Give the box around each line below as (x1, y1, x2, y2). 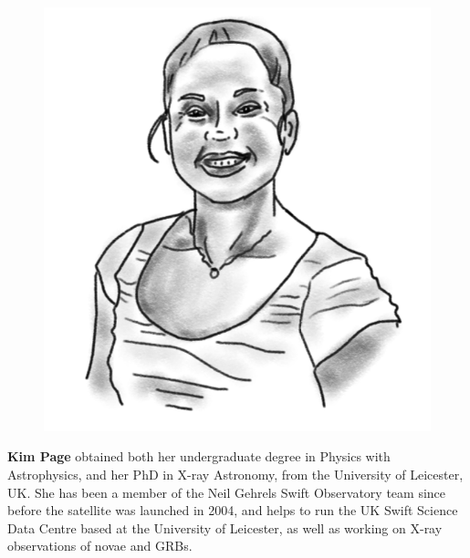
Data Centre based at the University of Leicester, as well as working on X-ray (7, 518, 443, 537)
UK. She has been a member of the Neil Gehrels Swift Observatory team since (7, 482, 446, 501)
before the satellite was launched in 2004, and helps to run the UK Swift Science (7, 501, 458, 520)
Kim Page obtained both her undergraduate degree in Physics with (7, 447, 391, 466)
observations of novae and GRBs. (7, 536, 193, 555)
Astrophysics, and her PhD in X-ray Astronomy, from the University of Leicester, (7, 465, 464, 483)
